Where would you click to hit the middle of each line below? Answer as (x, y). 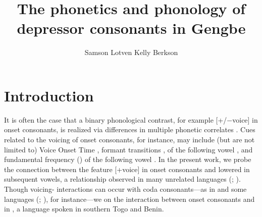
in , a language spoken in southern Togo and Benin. (84, 209)
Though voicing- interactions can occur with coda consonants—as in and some (125, 189)
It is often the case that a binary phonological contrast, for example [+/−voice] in (131, 119)
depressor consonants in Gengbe (131, 28)
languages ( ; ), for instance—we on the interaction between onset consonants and (129, 199)
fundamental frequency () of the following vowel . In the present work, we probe (128, 159)
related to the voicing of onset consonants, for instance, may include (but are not (129, 140)
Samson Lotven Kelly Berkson (131, 52)
